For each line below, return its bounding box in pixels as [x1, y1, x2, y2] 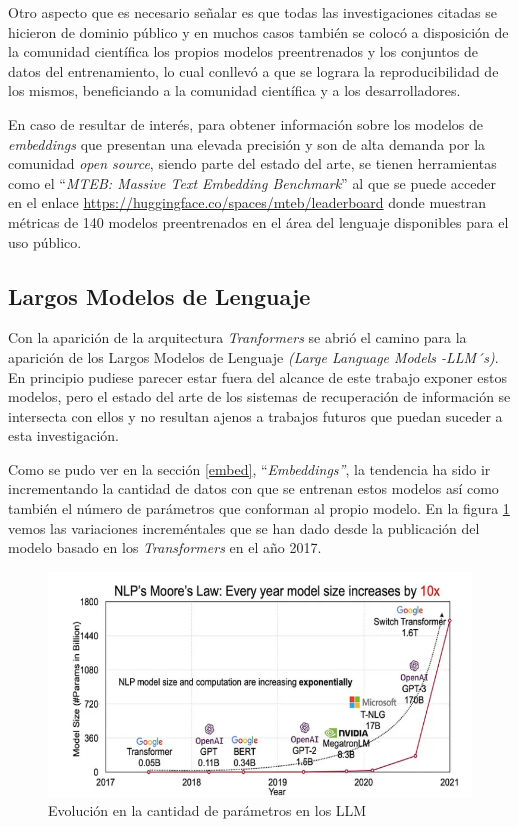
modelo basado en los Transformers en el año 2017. [8, 537, 322, 558]
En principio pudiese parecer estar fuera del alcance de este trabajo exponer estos [8, 366, 507, 387]
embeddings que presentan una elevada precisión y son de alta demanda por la [8, 133, 486, 154]
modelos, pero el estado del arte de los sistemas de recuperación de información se [8, 386, 511, 407]
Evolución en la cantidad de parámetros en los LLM [48, 800, 367, 821]
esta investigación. [8, 425, 119, 446]
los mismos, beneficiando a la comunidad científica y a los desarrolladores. [8, 80, 461, 101]
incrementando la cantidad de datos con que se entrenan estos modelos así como [8, 478, 499, 499]
